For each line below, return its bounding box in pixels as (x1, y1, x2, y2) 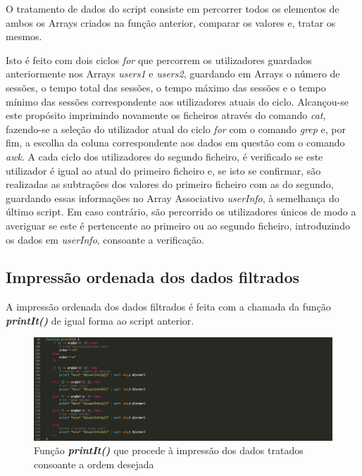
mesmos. (6, 29, 42, 44)
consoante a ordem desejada (34, 456, 154, 471)
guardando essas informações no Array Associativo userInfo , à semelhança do (6, 190, 339, 205)
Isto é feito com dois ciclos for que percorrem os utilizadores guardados (6, 52, 312, 67)
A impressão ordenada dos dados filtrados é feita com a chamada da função (6, 299, 331, 314)
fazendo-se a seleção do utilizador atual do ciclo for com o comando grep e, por (6, 121, 347, 136)
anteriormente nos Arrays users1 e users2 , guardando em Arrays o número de (6, 66, 340, 81)
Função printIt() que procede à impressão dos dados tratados (34, 443, 304, 458)
